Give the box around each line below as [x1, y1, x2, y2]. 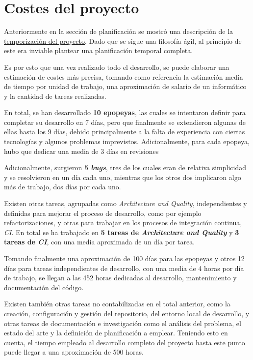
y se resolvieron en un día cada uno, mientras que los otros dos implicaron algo [4, 172, 241, 182]
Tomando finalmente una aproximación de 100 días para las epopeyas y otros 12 [4, 253, 245, 263]
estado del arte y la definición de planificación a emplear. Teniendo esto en [4, 328, 228, 338]
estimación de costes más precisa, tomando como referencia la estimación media [4, 71, 243, 82]
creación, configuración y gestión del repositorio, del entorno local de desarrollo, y [4, 308, 250, 318]
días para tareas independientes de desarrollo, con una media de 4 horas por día [4, 263, 244, 273]
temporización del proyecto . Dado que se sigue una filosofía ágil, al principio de [4, 35, 242, 46]
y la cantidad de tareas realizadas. [4, 90, 106, 101]
